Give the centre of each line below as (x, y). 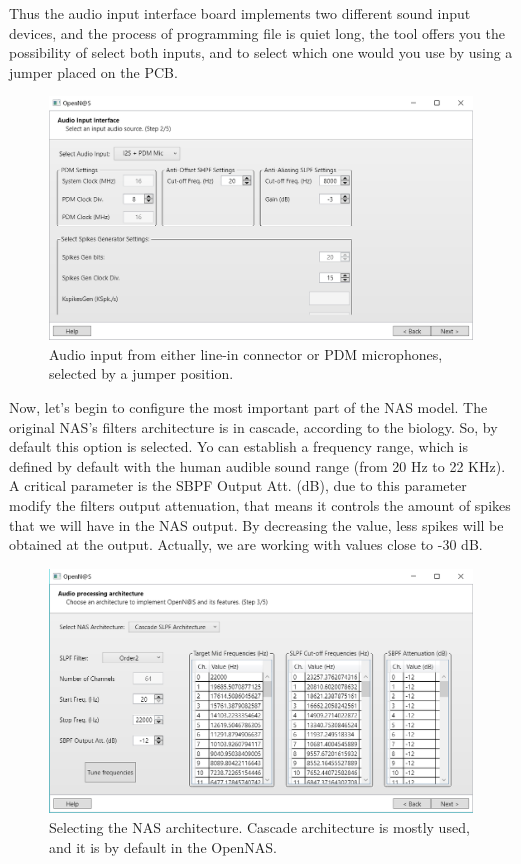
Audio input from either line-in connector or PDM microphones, (246, 353)
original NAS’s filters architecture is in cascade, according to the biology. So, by (253, 426)
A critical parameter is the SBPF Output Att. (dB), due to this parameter (238, 485)
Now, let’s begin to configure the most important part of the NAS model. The (248, 407)
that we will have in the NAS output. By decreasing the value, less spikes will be (256, 524)
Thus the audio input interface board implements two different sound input (240, 13)
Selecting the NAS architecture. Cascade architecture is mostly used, (259, 827)
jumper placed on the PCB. (93, 71)
